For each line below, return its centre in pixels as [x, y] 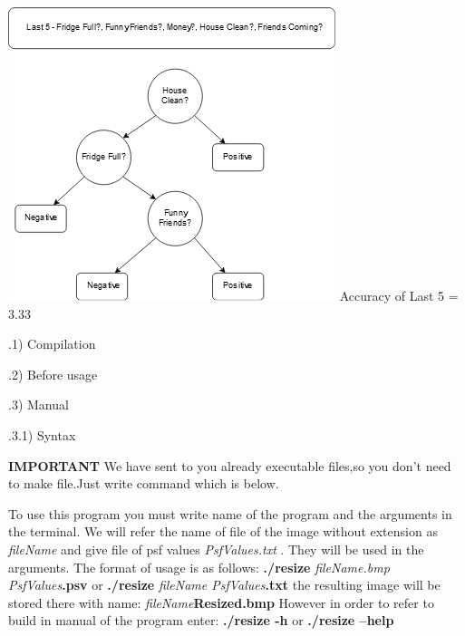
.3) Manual [39, 405]
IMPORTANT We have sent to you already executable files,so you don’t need [230, 465]
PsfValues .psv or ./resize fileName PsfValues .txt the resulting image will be [224, 585]
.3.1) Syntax [42, 434]
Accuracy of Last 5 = [399, 295]
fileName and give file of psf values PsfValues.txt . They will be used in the [216, 549]
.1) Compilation [52, 344]
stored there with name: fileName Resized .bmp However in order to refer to [221, 602]
